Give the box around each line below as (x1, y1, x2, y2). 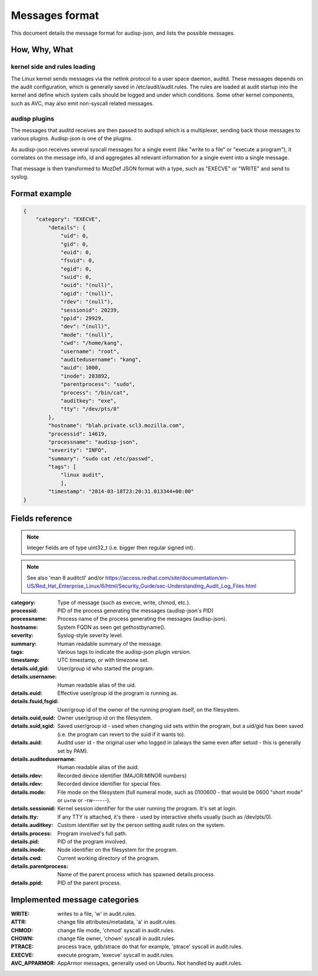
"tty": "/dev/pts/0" (60, 405, 120, 413)
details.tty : (11, 813, 39, 820)
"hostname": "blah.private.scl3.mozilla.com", (48, 422, 185, 429)
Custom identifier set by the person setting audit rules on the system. (57, 822, 226, 829)
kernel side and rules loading (11, 62, 95, 71)
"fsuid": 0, (60, 257, 95, 264)
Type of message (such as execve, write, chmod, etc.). (57, 599, 191, 606)
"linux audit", (60, 471, 104, 479)
